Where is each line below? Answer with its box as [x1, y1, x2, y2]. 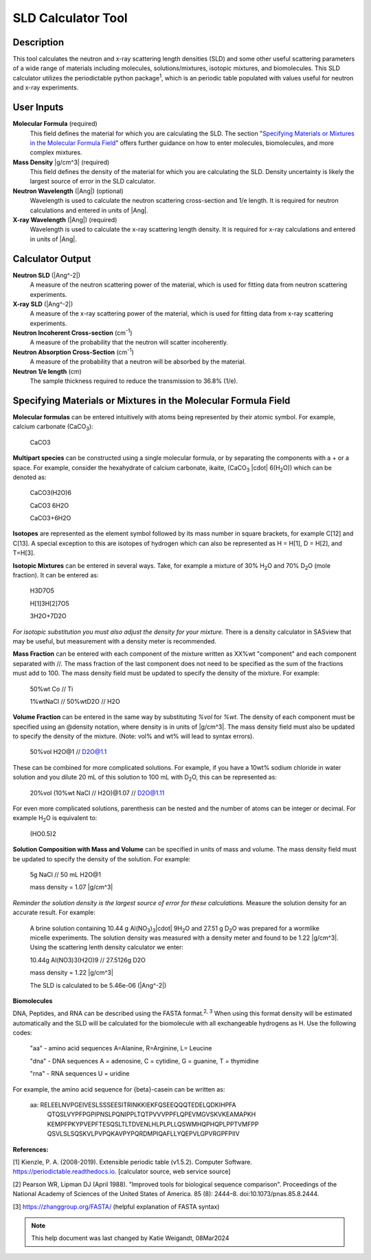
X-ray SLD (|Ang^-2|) [12, 300, 74, 308]
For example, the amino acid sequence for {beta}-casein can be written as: [12, 1085, 225, 1093]
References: [12, 1145, 49, 1153]
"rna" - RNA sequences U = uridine [30, 1070, 130, 1078]
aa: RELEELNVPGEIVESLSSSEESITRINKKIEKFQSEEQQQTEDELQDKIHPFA [30, 1101, 236, 1109]
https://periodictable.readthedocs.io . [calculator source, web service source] [12, 1167, 231, 1175]
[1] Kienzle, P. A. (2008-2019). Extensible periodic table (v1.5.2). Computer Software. [12, 1158, 252, 1166]
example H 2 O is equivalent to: [12, 814, 98, 824]
